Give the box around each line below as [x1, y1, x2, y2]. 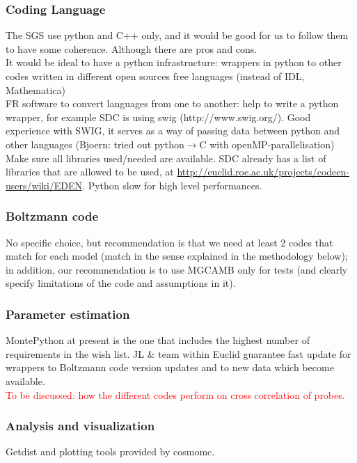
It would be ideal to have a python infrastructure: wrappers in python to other [6, 55, 342, 70]
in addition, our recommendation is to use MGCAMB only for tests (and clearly [6, 262, 348, 276]
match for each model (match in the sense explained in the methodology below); [6, 249, 348, 263]
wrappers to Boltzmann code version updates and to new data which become [6, 360, 334, 375]
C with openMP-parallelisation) [199, 136, 335, 151]
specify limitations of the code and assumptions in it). [6, 276, 236, 290]
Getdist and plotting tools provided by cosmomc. [6, 444, 215, 459]
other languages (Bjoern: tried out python [6, 136, 184, 151]
